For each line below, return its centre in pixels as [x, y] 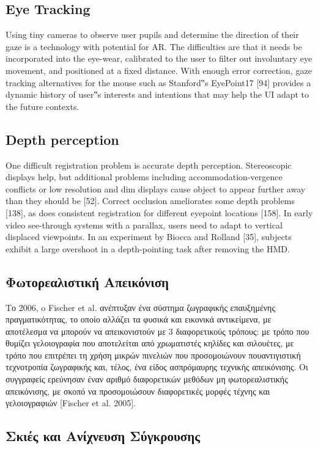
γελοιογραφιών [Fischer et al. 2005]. [71, 403]
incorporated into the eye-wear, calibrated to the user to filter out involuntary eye [159, 58]
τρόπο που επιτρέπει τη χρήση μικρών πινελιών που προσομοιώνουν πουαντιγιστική [153, 355]
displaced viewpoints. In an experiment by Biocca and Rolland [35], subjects [149, 237]
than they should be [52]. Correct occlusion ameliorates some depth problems [150, 201]
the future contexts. [43, 106]
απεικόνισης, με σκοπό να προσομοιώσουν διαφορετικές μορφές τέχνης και [138, 391]
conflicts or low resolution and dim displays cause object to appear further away [156, 188]
